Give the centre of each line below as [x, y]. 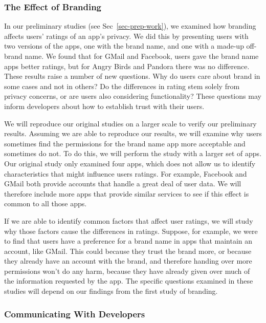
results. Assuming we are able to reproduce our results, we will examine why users [133, 133]
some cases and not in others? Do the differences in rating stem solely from [122, 86]
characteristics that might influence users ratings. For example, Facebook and [126, 173]
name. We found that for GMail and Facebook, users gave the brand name [142, 56]
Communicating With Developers [75, 314]
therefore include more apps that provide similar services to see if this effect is [127, 193]
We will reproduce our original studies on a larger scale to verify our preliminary [130, 123]
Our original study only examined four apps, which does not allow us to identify [130, 163]
